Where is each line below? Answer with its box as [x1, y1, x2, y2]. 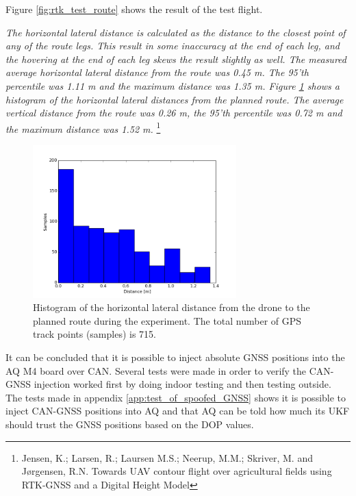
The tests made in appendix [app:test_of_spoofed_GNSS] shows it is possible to [5, 390, 346, 404]
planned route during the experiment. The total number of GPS [33, 313, 302, 327]
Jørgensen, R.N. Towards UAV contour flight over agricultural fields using [21, 464, 332, 478]
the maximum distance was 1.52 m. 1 [5, 119, 161, 136]
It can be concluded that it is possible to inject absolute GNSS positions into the [5, 349, 345, 364]
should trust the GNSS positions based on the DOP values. [5, 417, 254, 431]
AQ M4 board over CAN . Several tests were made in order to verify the [5, 363, 307, 377]
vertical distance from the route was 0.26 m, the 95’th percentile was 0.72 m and [5, 106, 342, 120]
